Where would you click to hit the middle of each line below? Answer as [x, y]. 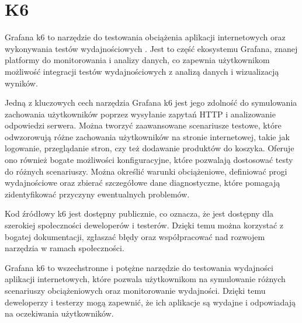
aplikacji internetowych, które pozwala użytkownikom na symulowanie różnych [145, 279]
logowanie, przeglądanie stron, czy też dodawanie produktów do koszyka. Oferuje [150, 148]
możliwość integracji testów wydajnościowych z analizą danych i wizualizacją [142, 71]
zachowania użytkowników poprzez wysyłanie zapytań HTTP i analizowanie [140, 114]
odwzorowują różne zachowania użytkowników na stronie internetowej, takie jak [147, 136]
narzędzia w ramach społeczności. [65, 248]
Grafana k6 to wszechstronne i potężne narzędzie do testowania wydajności [139, 267]
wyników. [21, 83]
